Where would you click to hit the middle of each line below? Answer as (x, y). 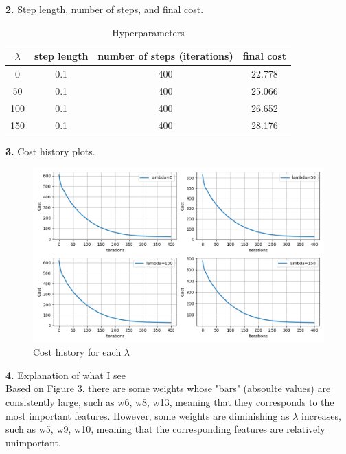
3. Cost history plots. (50, 151)
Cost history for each (77, 352)
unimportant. (33, 442)
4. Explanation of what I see (66, 375)
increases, (321, 415)
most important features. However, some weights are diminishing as (148, 415)
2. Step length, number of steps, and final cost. (105, 9)
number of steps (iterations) (165, 56)
